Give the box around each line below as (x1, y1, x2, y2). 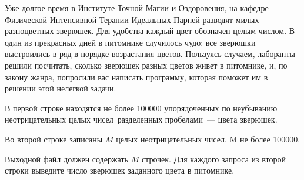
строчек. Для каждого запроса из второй (141, 152, 286, 165)
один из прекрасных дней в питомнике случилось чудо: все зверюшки (5, 36, 256, 48)
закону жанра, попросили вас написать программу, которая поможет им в (5, 70, 268, 83)
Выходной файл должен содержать (5, 152, 128, 165)
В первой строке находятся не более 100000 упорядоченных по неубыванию (5, 101, 278, 114)
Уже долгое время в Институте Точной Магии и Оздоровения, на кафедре (5, 2, 269, 13)
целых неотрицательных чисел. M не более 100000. (116, 133, 300, 145)
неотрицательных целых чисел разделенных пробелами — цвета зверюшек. (5, 113, 278, 125)
